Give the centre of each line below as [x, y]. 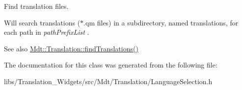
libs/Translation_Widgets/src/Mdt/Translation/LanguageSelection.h [108, 81]
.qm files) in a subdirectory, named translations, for [161, 22]
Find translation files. [36, 6]
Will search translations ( [42, 22]
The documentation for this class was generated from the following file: [111, 65]
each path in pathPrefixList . [47, 32]
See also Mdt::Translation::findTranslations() [71, 48]
